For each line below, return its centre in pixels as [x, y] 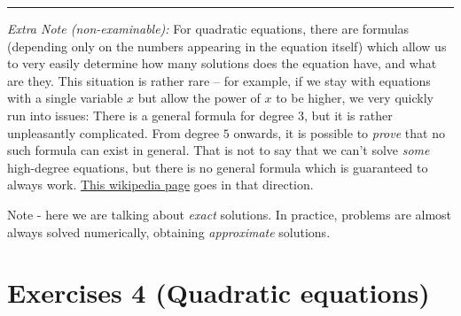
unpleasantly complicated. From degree [113, 132]
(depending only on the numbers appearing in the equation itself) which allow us [227, 46]
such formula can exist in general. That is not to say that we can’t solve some [219, 150]
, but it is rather [348, 115]
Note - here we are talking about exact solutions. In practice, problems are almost [230, 214]
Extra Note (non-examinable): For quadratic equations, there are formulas [208, 28]
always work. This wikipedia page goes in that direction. [160, 185]
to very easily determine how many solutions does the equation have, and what [222, 63]
